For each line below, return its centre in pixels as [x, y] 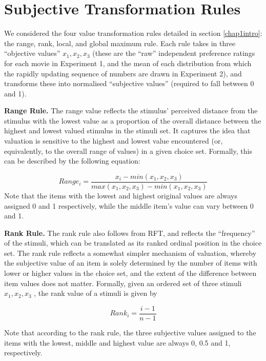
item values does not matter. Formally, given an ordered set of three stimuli [123, 283]
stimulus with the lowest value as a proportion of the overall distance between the [133, 120]
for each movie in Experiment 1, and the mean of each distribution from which [128, 63]
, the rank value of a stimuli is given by [96, 293]
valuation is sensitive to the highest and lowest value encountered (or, [114, 141]
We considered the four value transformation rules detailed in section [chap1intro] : [133, 33]
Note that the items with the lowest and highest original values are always [121, 195]
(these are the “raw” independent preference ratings [174, 53]
